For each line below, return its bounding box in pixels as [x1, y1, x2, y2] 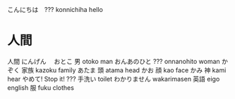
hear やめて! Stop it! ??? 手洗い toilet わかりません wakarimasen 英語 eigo [7, 74, 220, 83]
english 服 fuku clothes [7, 83, 74, 92]
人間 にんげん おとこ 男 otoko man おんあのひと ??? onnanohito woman [7, 57, 220, 65]
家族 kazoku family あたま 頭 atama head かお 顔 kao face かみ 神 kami [20, 65, 227, 74]
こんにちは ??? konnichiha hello [7, 6, 104, 13]
